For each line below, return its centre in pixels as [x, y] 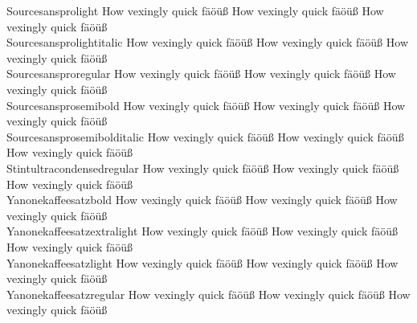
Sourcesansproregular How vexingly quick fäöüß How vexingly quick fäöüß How [201, 74]
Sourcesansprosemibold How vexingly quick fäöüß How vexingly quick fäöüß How [206, 105]
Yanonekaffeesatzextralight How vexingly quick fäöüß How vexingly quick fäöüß [202, 231]
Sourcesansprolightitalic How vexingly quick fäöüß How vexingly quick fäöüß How [208, 42]
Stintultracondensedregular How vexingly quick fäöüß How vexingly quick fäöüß [203, 168]
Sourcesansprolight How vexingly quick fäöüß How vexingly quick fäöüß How [195, 10]
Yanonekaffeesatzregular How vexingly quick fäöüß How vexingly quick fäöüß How [208, 294]
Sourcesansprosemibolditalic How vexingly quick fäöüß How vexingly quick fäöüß [205, 136]
